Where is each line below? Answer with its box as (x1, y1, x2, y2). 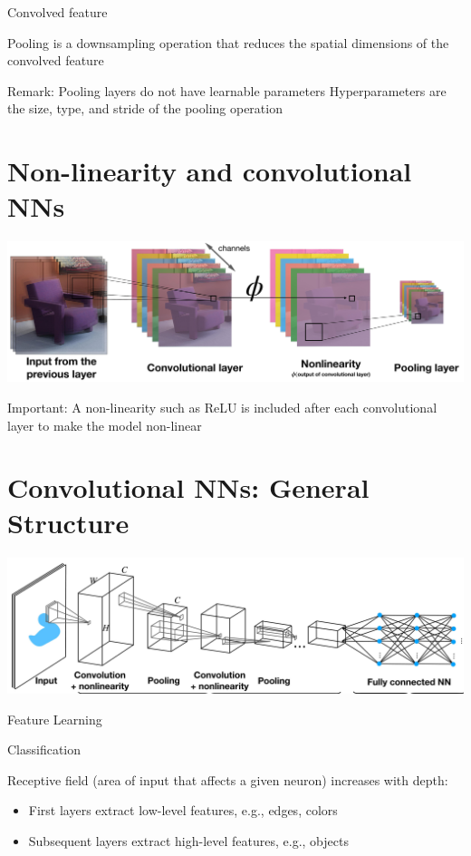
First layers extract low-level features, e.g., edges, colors (28, 801, 338, 820)
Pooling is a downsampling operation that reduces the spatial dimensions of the (7, 33, 449, 52)
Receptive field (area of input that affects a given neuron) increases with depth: (7, 770, 448, 789)
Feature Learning (7, 709, 102, 728)
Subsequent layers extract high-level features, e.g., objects (28, 832, 349, 850)
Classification (7, 740, 82, 759)
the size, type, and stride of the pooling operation (7, 99, 283, 118)
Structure (7, 504, 130, 541)
